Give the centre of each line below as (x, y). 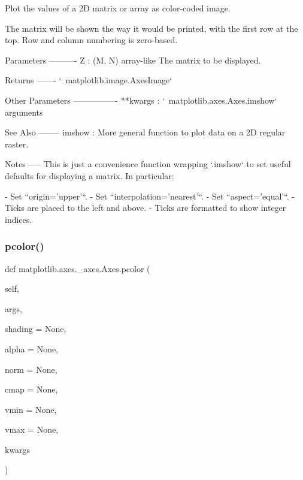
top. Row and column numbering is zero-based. (91, 40)
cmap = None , (31, 389)
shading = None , (36, 329)
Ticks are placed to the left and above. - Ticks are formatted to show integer (146, 208)
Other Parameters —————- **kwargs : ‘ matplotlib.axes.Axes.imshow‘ (141, 100)
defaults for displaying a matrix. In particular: (90, 175)
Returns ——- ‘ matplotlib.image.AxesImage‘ (89, 80)
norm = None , (31, 369)
